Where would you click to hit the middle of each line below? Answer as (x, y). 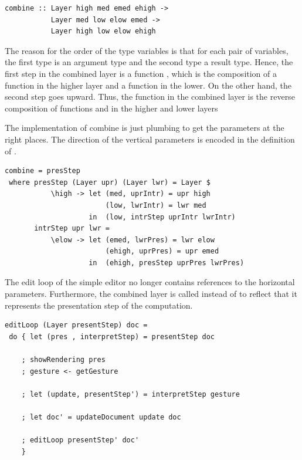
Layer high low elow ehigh (103, 31)
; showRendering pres (63, 360)
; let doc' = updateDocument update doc (101, 417)
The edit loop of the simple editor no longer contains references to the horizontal (150, 282)
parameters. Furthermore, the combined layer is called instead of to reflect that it (151, 294)
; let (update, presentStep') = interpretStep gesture (130, 394)
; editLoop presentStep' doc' (80, 440)
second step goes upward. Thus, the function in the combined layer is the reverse (150, 97)
